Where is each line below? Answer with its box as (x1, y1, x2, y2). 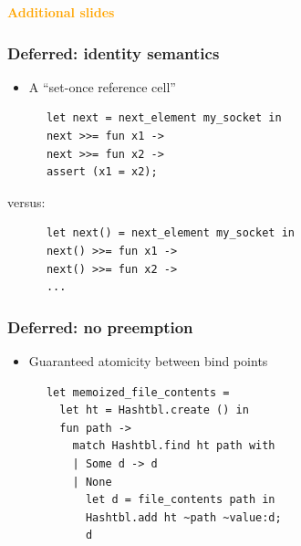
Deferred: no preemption (7, 315, 193, 338)
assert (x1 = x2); (46, 165, 158, 179)
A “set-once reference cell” (28, 77, 176, 96)
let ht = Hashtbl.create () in (59, 404, 249, 417)
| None (72, 475, 112, 488)
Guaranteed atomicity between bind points (28, 351, 268, 370)
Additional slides (7, 3, 115, 21)
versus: (7, 192, 46, 211)
